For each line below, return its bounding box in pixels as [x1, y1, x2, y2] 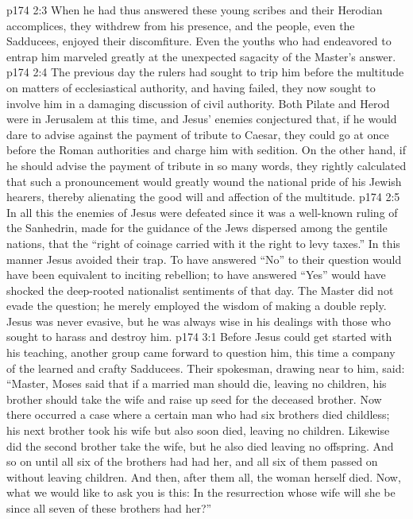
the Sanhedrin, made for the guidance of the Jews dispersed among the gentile [6, 219, 388, 236]
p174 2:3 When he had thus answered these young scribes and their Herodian [6, 2, 383, 17]
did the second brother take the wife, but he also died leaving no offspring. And [6, 437, 394, 454]
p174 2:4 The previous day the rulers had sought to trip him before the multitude [6, 64, 404, 80]
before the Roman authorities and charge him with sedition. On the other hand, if [6, 141, 406, 158]
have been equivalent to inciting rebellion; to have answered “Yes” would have [6, 266, 386, 283]
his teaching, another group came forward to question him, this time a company [6, 344, 396, 361]
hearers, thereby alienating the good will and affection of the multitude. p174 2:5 [6, 188, 400, 205]
